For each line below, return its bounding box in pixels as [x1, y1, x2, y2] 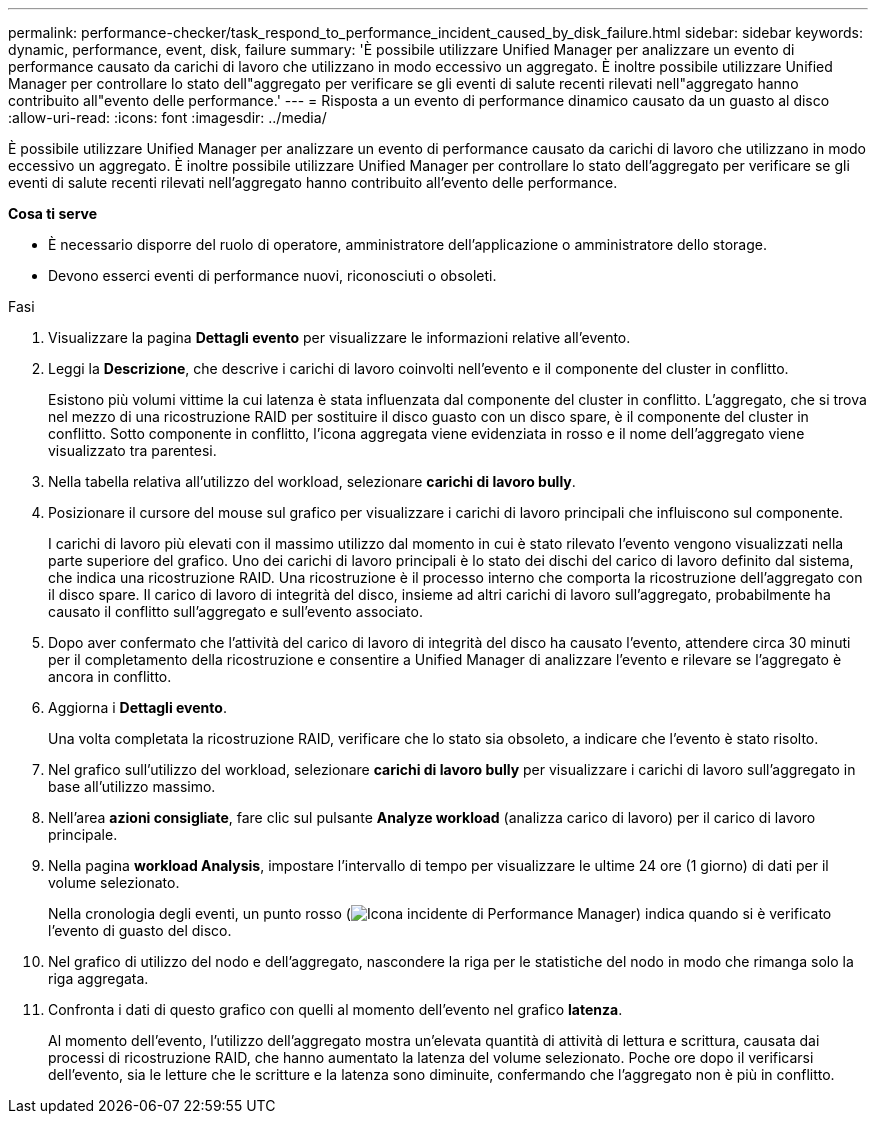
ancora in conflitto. [48, 668, 172, 685]
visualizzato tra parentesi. [48, 442, 217, 459]
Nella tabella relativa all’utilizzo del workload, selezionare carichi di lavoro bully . [48, 473, 576, 490]
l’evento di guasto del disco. [48, 922, 232, 939]
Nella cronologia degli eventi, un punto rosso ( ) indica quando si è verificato [48, 905, 832, 922]
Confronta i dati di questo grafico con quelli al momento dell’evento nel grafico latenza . [48, 1001, 623, 1018]
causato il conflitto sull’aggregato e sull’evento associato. [48, 603, 423, 620]
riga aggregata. [48, 970, 149, 987]
